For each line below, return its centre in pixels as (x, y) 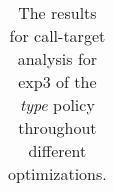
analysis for (57, 58)
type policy (57, 104)
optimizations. (57, 173)
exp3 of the (57, 81)
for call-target (57, 35)
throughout (57, 127)
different (57, 150)
